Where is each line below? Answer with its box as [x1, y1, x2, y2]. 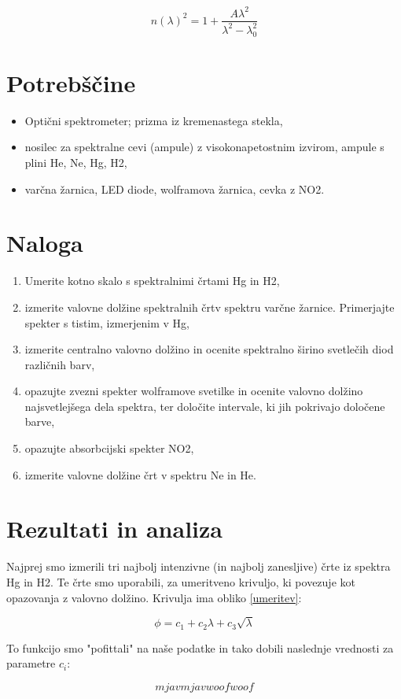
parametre [6, 655, 56, 671]
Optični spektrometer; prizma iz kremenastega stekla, [24, 112, 283, 128]
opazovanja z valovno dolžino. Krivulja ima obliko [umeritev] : [6, 589, 302, 605]
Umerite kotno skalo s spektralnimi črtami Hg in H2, [24, 272, 280, 289]
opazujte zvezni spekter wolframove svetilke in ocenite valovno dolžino [24, 383, 363, 399]
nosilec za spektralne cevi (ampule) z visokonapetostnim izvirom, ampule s [24, 139, 384, 155]
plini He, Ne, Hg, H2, [24, 154, 127, 171]
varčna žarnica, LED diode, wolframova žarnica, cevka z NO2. [24, 180, 325, 197]
